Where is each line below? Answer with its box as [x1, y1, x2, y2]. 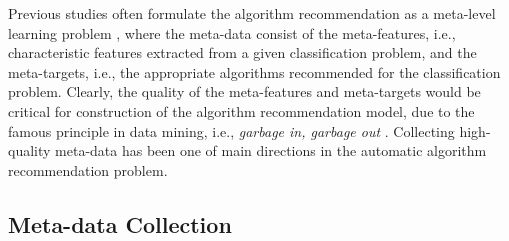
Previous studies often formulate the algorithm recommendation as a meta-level [8, 3, 496, 23]
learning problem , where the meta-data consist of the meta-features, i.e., [8, 22, 456, 43]
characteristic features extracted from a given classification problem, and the [8, 42, 477, 63]
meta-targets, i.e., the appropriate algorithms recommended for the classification [8, 61, 501, 82]
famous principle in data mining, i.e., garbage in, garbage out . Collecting [8, 120, 455, 141]
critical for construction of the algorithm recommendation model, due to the [8, 100, 475, 121]
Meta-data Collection [8, 208, 232, 239]
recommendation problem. [8, 159, 168, 180]
